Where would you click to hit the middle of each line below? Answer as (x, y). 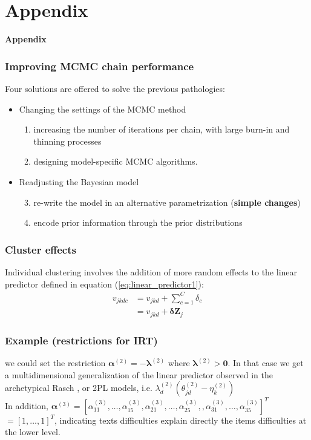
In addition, (27, 405)
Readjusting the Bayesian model (79, 181)
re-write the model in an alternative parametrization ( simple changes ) (167, 202)
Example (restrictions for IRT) (81, 340)
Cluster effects (41, 249)
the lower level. (33, 432)
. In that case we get (266, 363)
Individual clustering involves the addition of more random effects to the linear (151, 271)
